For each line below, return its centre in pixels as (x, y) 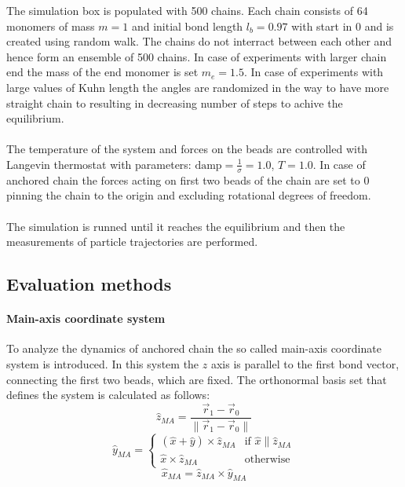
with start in (322, 26)
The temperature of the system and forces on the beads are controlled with (187, 149)
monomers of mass (51, 26)
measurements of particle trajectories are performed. (132, 242)
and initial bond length (187, 26)
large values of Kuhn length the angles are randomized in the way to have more (198, 87)
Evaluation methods (89, 284)
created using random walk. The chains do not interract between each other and (199, 41)
